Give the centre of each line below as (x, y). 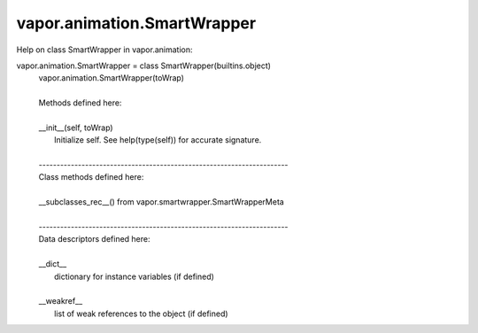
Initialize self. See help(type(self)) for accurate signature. (158, 140)
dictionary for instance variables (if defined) (134, 276)
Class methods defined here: (91, 177)
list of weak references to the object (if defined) (142, 314)
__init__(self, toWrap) (76, 128)
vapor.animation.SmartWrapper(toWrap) (112, 78)
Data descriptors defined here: (94, 239)
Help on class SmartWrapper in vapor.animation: (105, 50)
